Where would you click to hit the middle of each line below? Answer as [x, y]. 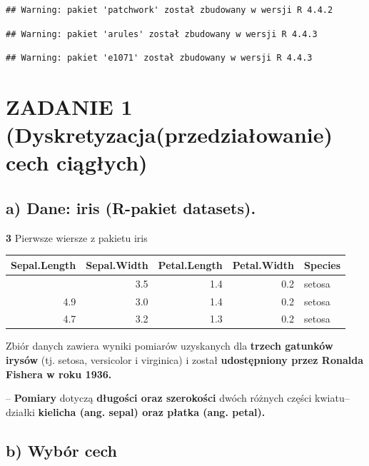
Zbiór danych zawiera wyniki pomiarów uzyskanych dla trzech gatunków [170, 346]
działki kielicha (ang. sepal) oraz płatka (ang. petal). [136, 411]
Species [323, 264]
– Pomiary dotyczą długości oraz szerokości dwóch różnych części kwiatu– [178, 398]
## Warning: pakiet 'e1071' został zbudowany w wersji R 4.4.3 [159, 58]
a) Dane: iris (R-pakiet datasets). [131, 207]
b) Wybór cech [61, 450]
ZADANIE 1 [69, 106]
